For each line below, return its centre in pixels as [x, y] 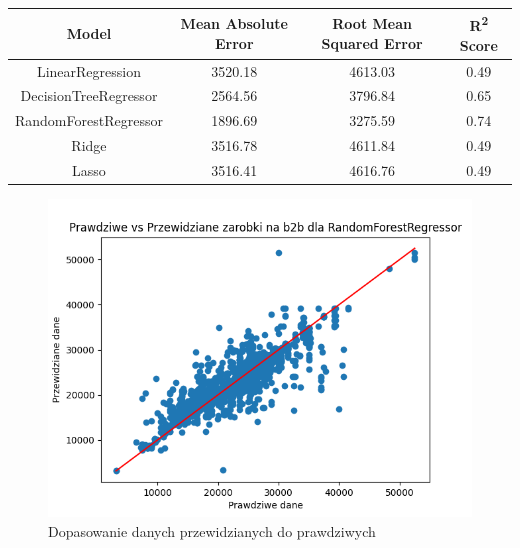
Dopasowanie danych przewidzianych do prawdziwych [212, 530]
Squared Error [372, 42]
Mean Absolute [234, 23]
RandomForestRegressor [89, 120]
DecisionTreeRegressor [89, 95]
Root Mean [372, 23]
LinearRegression [88, 70]
